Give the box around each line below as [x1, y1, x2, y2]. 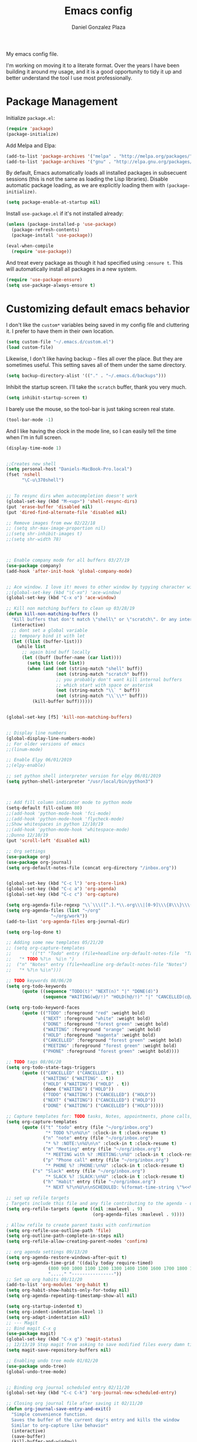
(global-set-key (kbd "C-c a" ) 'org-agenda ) [6, 886, 117, 892]
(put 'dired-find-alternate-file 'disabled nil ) [6, 509, 127, 515]
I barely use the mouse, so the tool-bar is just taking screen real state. [6, 405, 175, 412]
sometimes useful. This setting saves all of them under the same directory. [6, 362, 186, 369]
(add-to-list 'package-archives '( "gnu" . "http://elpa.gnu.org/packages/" [6, 159, 195, 165]
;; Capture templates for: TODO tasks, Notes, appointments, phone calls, [6, 1113, 193, 1119]
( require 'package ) [6, 125, 54, 132]
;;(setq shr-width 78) [6, 536, 62, 542]
